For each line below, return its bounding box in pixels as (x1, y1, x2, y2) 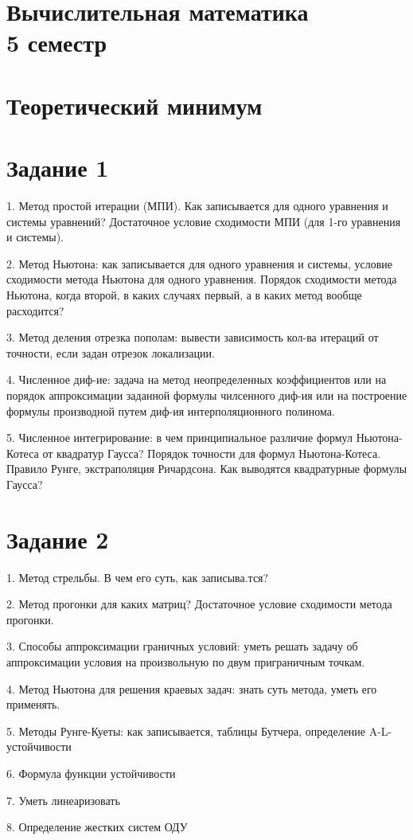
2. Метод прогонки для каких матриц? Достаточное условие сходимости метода (6, 596, 392, 612)
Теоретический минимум (6, 88, 263, 121)
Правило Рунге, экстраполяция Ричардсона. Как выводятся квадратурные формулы (6, 460, 407, 477)
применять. (6, 696, 60, 713)
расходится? (6, 302, 64, 318)
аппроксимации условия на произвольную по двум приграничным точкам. (6, 654, 365, 670)
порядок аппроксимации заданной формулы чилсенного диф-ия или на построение (6, 387, 407, 403)
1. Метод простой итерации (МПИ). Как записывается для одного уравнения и (6, 197, 388, 214)
